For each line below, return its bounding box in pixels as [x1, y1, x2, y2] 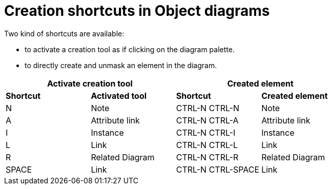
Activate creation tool [47, 78, 133, 89]
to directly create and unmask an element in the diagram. [25, 60, 217, 70]
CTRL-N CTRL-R [176, 152, 239, 162]
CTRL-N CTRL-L [176, 139, 238, 150]
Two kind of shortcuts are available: [4, 29, 125, 38]
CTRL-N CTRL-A [176, 115, 239, 125]
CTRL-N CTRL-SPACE [176, 164, 260, 175]
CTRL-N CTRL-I [176, 127, 236, 138]
